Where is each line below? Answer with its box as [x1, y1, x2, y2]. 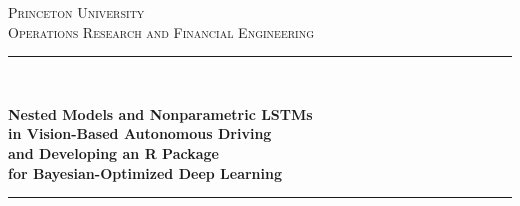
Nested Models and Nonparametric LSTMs [8, 103, 313, 124]
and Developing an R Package [8, 142, 219, 163]
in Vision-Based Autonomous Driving [8, 123, 272, 144]
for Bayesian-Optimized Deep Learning [8, 162, 283, 183]
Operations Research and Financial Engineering [8, 21, 315, 42]
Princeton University [8, 2, 145, 22]
